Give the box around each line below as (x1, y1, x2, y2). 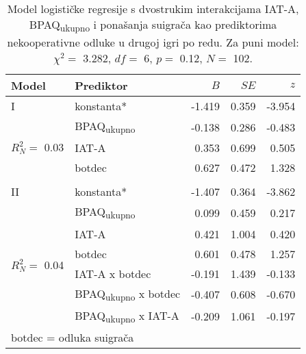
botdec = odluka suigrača (11, 329, 134, 345)
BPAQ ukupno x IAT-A (75, 307, 179, 325)
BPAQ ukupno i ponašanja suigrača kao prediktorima (29, 16, 277, 35)
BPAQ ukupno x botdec (75, 285, 181, 303)
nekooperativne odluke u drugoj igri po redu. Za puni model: (7, 34, 299, 51)
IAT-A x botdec (75, 265, 151, 281)
